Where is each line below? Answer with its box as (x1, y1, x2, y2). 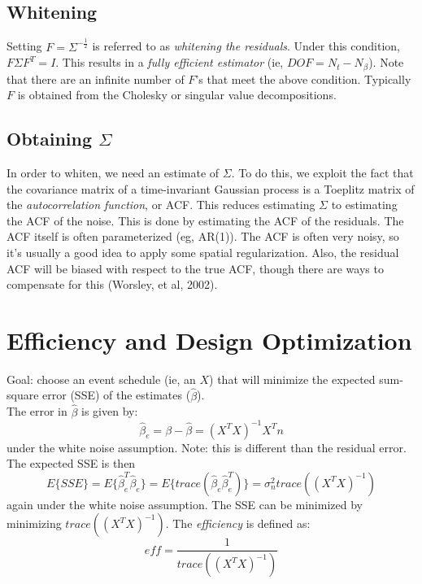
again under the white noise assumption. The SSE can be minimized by (7, 495, 363, 512)
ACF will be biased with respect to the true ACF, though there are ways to (7, 259, 384, 277)
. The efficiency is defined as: (165, 515, 311, 532)
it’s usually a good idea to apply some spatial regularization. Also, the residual (7, 243, 399, 260)
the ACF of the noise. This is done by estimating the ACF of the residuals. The (7, 211, 404, 229)
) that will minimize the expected (209, 370, 376, 387)
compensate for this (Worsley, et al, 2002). (7, 276, 218, 293)
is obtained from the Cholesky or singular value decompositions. (17, 86, 337, 103)
